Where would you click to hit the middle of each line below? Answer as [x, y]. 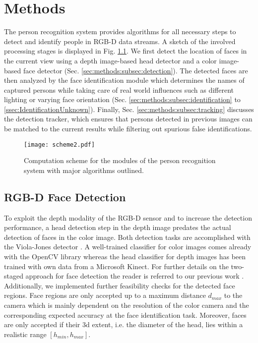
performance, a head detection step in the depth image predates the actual [118, 227]
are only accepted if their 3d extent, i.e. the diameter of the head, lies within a [124, 324]
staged [14, 276]
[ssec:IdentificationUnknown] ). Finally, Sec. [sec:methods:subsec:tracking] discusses [129, 109]
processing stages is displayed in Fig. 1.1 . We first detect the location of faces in [126, 51]
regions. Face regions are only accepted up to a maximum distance [105, 295]
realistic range [25, 334]
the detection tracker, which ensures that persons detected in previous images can [128, 119]
